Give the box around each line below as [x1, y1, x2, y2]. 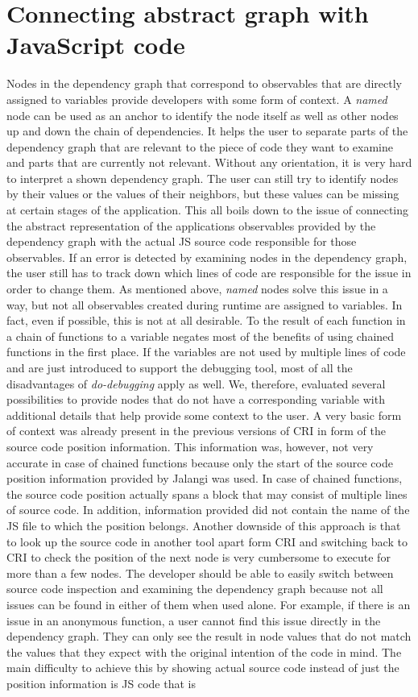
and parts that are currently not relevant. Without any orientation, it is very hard [6, 154, 412, 171]
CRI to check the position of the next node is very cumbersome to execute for [6, 549, 391, 566]
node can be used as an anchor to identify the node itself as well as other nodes [6, 106, 399, 123]
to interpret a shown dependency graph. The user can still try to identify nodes [6, 169, 399, 186]
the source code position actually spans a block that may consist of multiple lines [6, 485, 408, 502]
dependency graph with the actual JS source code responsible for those [6, 233, 357, 250]
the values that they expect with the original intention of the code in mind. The [6, 643, 402, 660]
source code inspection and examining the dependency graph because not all [6, 580, 383, 597]
